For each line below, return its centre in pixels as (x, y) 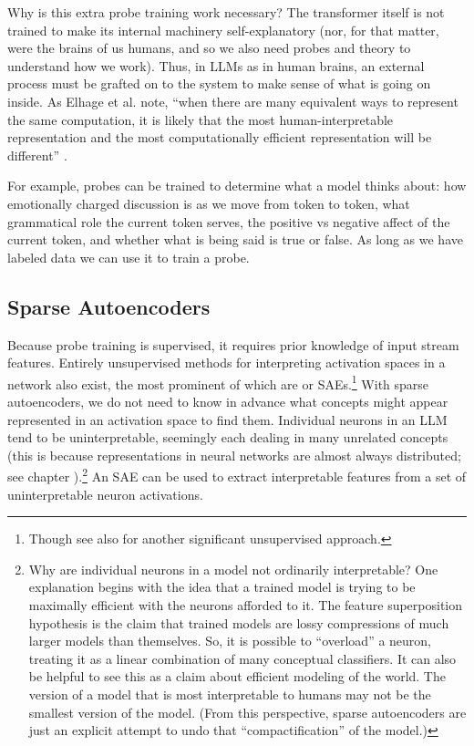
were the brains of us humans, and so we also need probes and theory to (209, 48)
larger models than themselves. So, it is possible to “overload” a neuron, (230, 641)
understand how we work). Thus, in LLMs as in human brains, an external (216, 65)
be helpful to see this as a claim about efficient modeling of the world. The (237, 676)
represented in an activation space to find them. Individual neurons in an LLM (227, 419)
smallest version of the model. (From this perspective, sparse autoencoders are (247, 712)
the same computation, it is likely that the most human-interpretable (201, 119)
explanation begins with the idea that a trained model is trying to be (222, 587)
